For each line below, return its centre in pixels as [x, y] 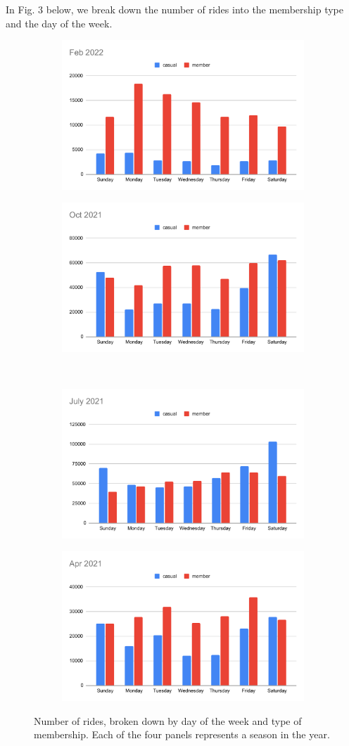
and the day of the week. [59, 23]
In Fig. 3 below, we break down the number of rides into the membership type [174, 9]
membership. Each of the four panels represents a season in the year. [182, 734]
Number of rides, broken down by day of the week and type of [168, 720]
